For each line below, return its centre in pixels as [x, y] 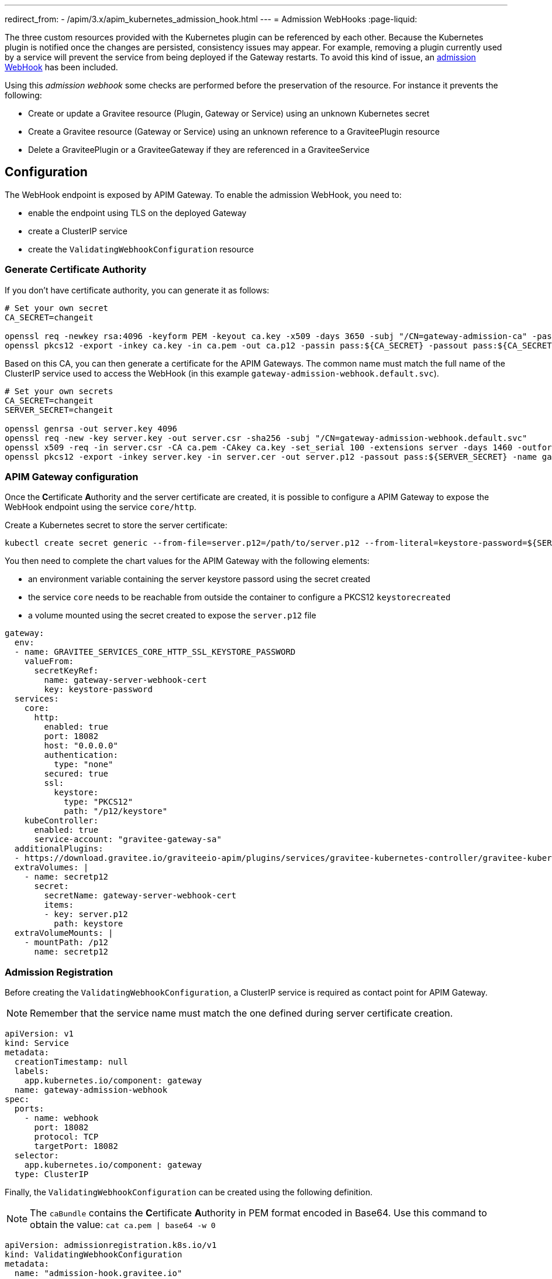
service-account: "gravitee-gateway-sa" [128, 839]
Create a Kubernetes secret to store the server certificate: [116, 525]
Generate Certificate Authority [76, 270]
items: [59, 905]
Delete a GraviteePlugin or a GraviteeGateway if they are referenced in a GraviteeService [199, 150]
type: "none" [84, 765]
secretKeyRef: [66, 671]
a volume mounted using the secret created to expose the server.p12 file [172, 615]
